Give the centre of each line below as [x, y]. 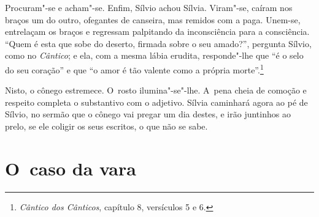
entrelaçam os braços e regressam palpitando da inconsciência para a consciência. [157, 31]
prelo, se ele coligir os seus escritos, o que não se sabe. [106, 126]
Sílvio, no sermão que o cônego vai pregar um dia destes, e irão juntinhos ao [148, 114]
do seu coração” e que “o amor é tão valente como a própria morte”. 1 [134, 68]
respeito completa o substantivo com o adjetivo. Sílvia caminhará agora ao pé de [156, 102]
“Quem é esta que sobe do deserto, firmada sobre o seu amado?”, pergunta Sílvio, [158, 43]
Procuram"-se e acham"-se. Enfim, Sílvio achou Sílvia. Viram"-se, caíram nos [149, 7]
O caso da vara [71, 168]
